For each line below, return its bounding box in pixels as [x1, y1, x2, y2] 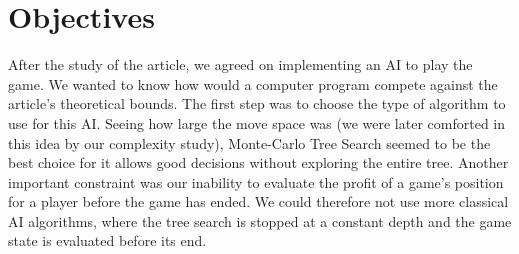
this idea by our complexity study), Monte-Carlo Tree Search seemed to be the [8, 132, 491, 153]
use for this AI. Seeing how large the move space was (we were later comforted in [8, 112, 506, 133]
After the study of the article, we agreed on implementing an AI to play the [8, 54, 473, 75]
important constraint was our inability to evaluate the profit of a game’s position [8, 171, 504, 192]
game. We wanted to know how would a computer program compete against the [8, 73, 498, 94]
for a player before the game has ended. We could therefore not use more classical [8, 191, 509, 212]
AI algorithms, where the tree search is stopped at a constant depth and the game [8, 210, 512, 231]
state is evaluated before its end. [8, 230, 207, 251]
